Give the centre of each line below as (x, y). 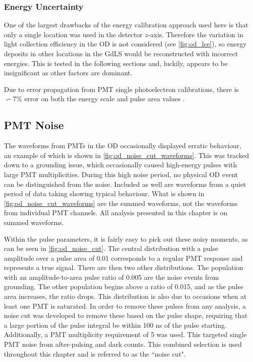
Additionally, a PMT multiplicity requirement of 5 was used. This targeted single (125, 334)
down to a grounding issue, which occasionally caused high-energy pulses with (120, 165)
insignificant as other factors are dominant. (68, 73)
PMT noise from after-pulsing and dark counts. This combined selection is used (123, 344)
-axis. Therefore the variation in (195, 34)
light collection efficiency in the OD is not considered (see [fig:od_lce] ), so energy (125, 44)
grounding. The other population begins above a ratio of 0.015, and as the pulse (124, 286)
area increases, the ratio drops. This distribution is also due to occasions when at (125, 296)
